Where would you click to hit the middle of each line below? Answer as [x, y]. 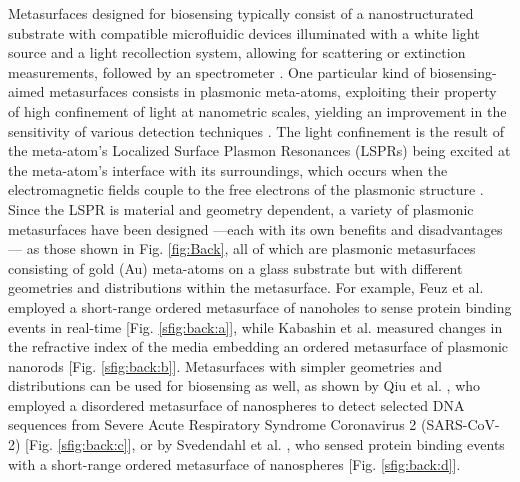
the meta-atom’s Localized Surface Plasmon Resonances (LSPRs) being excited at [259, 150]
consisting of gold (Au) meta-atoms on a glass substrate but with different [235, 267]
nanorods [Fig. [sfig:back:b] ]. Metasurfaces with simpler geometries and [225, 365]
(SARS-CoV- [460, 424]
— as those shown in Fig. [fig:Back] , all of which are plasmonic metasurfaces [242, 248]
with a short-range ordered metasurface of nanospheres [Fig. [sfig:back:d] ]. [234, 463]
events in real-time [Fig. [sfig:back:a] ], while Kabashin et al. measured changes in [255, 326]
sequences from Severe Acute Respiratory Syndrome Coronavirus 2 [212, 424]
